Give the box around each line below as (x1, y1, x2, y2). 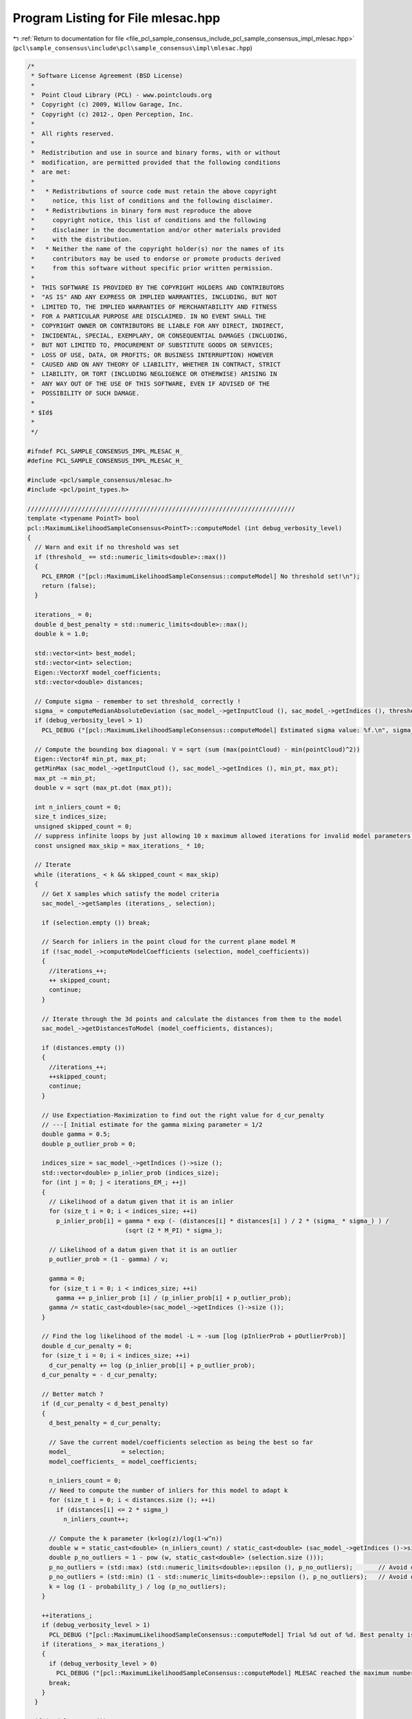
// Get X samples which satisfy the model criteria (41, 890, 220, 897)
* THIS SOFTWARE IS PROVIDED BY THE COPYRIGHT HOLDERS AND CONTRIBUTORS (31, 283, 285, 292)
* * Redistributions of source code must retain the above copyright (31, 188, 277, 195)
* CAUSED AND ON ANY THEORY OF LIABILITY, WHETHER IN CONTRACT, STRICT (31, 361, 281, 369)
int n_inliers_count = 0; (34, 803, 122, 811)
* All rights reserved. (31, 129, 115, 138)
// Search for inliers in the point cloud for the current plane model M (41, 938, 295, 945)
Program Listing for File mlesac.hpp (12, 10, 220, 25)
